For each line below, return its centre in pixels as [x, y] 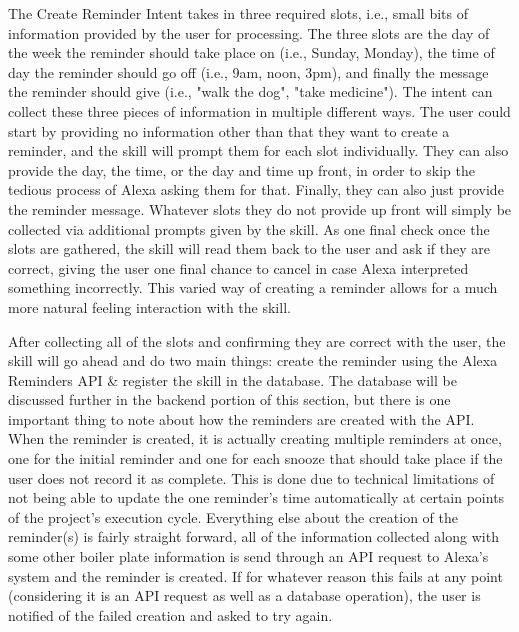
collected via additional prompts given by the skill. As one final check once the [249, 228]
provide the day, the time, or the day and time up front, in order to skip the [241, 169]
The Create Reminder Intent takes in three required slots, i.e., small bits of [238, 13]
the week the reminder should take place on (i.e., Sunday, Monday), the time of [251, 52]
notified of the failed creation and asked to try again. [170, 614]
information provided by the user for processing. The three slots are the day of [249, 32]
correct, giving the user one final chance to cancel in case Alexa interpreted [238, 267]
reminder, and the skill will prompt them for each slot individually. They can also [258, 150]
